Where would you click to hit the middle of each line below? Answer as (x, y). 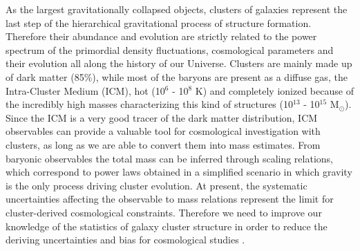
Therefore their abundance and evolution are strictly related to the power (161, 36)
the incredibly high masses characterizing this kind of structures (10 (149, 104)
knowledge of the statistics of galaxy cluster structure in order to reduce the (167, 226)
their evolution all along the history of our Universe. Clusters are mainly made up (179, 63)
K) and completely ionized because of (274, 90)
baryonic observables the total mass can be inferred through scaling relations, (169, 158)
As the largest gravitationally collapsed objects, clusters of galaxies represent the (177, 9)
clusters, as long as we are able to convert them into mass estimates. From (163, 144)
